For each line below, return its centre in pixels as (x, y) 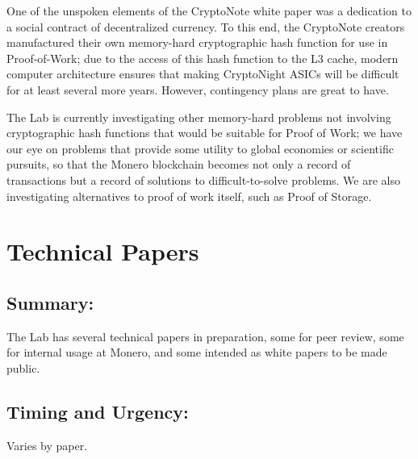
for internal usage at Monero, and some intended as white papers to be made (197, 352)
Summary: (50, 302)
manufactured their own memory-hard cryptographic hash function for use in (197, 42)
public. (23, 367)
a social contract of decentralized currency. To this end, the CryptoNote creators (206, 26)
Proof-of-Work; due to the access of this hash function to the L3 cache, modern (203, 58)
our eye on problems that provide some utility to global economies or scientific (200, 148)
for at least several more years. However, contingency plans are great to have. (198, 89)
